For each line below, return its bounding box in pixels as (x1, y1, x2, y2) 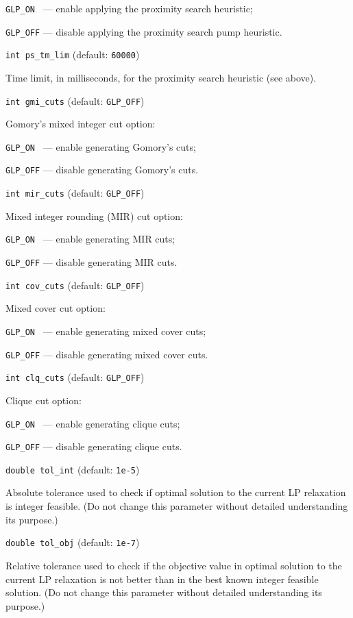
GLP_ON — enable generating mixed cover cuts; (5, 323, 206, 338)
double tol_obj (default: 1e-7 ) (5, 535, 140, 549)
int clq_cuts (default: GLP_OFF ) (5, 370, 145, 384)
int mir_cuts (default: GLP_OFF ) (5, 186, 145, 200)
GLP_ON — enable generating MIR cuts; (5, 232, 175, 246)
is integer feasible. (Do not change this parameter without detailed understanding (5, 499, 348, 513)
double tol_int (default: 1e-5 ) (5, 462, 140, 476)
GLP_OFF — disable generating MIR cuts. (5, 255, 178, 269)
